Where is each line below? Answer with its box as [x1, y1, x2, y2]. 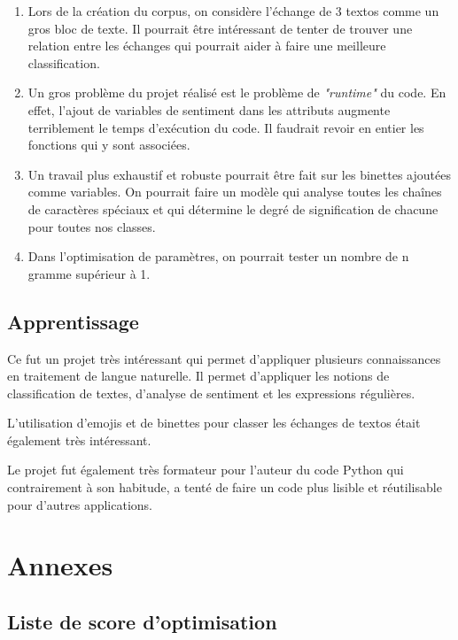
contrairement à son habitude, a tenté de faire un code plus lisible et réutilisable [7, 478, 442, 497]
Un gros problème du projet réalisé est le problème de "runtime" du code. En [27, 83, 446, 102]
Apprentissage [7, 307, 139, 335]
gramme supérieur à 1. [27, 264, 151, 282]
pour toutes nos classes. [27, 217, 156, 235]
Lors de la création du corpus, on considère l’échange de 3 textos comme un [27, 2, 439, 19]
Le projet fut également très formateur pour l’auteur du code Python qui [7, 460, 404, 479]
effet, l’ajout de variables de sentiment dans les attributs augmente [27, 100, 391, 119]
